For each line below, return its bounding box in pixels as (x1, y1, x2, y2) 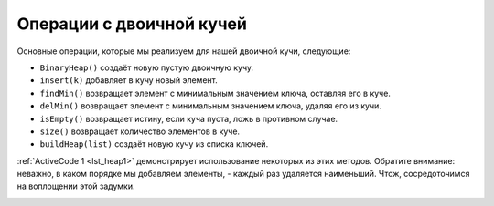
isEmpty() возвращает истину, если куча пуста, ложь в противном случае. (39, 113, 338, 124)
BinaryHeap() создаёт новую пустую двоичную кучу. (39, 62, 254, 73)
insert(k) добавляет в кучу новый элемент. (39, 75, 219, 86)
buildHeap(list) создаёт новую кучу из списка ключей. (39, 139, 269, 149)
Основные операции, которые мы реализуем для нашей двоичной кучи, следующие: (16, 46, 351, 57)
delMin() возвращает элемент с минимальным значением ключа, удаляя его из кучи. (39, 100, 381, 111)
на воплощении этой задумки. (16, 180, 135, 191)
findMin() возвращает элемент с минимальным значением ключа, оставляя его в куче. (39, 88, 391, 98)
